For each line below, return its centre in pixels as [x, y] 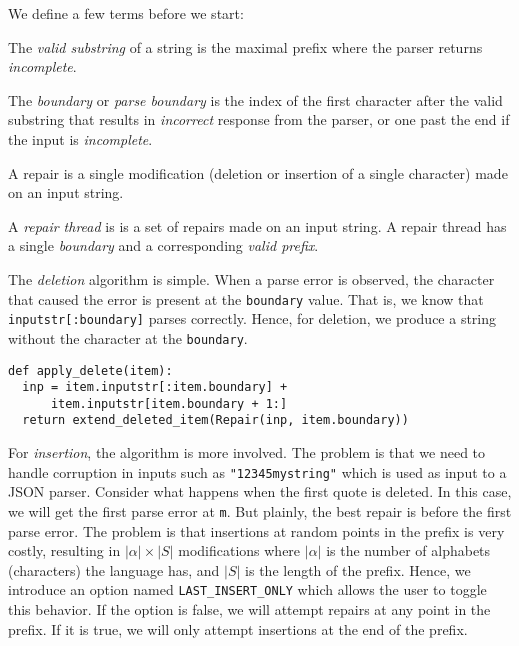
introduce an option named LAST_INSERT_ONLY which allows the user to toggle [247, 589]
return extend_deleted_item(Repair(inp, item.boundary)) [215, 420]
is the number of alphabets [408, 550]
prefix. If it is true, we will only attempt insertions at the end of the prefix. [238, 628]
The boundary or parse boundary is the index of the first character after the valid [255, 99]
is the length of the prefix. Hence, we [358, 569]
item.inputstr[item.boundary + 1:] [169, 403]
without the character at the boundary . [128, 337]
